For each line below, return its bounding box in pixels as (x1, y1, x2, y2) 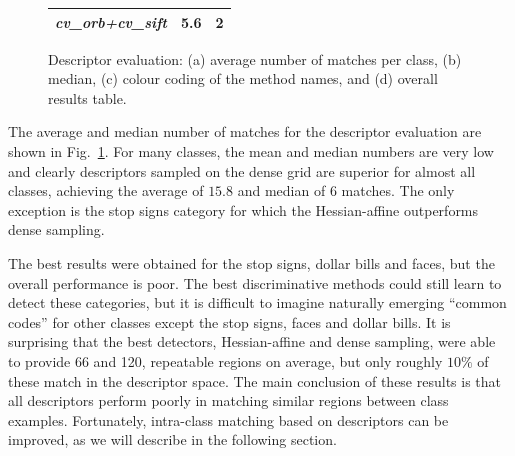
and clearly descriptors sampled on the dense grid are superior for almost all (8, 160, 476, 181)
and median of (237, 180, 326, 201)
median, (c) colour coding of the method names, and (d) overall (48, 68, 438, 89)
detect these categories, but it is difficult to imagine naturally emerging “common (8, 292, 507, 313)
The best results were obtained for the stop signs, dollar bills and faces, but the (8, 252, 495, 273)
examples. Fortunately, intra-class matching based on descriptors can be (8, 409, 449, 430)
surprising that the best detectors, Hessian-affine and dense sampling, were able (8, 331, 496, 352)
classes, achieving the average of (8, 180, 204, 201)
